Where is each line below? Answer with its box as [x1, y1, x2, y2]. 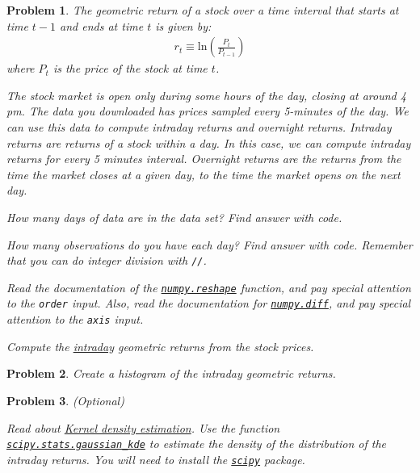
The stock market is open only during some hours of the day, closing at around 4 [6, 86, 406, 103]
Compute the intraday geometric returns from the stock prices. [6, 337, 314, 354]
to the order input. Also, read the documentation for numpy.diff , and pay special [6, 295, 411, 312]
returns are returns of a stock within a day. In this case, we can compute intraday [6, 134, 411, 151]
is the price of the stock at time [52, 60, 208, 77]
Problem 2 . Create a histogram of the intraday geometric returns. [6, 365, 336, 382]
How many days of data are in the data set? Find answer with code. [6, 208, 342, 225]
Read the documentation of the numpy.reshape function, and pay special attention [6, 278, 411, 295]
